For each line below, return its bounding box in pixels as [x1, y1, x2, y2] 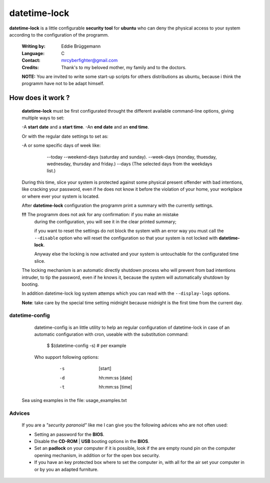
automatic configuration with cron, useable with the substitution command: [34, 331, 189, 337]
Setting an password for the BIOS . [34, 431, 104, 437]
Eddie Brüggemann [61, 43, 101, 50]
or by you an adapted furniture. [34, 466, 98, 472]
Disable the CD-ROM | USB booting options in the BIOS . [34, 438, 149, 444]
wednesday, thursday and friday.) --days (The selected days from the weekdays [46, 161, 212, 167]
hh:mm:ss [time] [98, 383, 132, 390]
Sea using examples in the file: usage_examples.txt [21, 397, 127, 403]
